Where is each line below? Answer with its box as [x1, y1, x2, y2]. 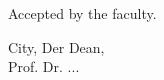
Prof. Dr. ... [8, 56, 80, 77]
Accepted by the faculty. [8, 3, 157, 23]
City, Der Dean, [8, 36, 105, 57]
